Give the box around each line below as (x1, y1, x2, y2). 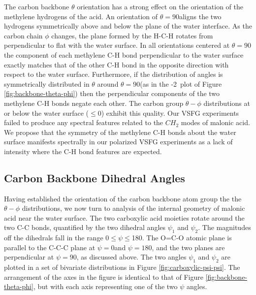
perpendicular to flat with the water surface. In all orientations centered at (4, 40, 230, 50)
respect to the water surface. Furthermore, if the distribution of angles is (4, 69, 223, 79)
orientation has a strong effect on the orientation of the (77, 1, 243, 11)
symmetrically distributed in (4, 78, 90, 89)
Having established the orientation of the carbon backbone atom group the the (4, 193, 242, 203)
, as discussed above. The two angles (76, 252, 187, 262)
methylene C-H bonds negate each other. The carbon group (4, 98, 184, 108)
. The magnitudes (198, 222, 251, 232)
